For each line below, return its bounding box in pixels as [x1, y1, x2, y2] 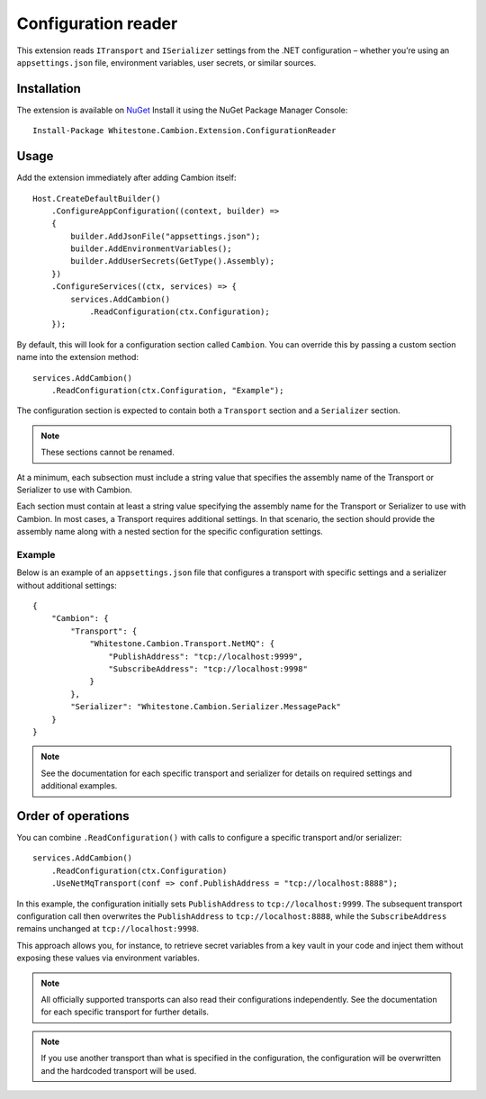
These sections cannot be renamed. [40, 446, 175, 458]
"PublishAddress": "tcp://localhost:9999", [108, 651, 303, 662]
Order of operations [16, 808, 130, 824]
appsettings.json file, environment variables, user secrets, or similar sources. [16, 57, 317, 68]
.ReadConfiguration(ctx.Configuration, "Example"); [50, 385, 284, 395]
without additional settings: [16, 580, 117, 590]
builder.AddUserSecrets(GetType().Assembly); [70, 257, 274, 266]
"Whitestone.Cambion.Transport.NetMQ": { [89, 639, 274, 649]
